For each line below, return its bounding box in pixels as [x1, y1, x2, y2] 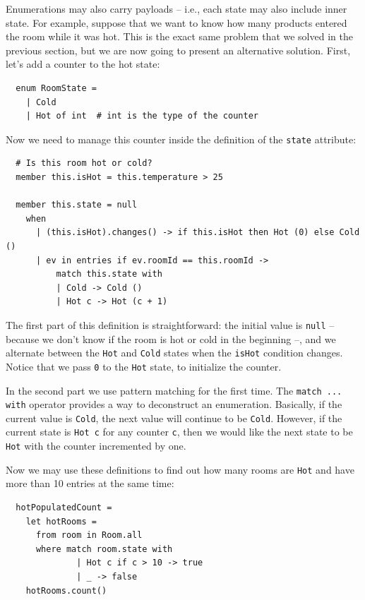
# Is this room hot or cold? [16, 158, 152, 169]
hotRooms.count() [25, 585, 107, 596]
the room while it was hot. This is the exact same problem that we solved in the [6, 29, 353, 44]
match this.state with [56, 269, 162, 280]
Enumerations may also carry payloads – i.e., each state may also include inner [6, 1, 347, 16]
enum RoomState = [16, 83, 97, 93]
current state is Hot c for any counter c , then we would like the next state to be [6, 424, 353, 439]
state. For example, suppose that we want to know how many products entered [6, 15, 347, 30]
